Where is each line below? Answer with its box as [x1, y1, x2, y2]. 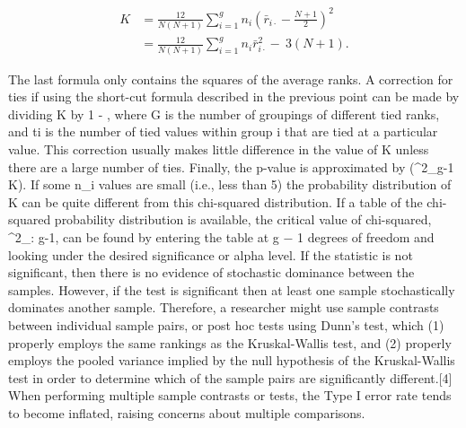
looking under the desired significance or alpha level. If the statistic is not [8, 245, 413, 264]
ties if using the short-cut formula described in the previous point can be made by [8, 87, 460, 106]
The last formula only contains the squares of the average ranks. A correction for [8, 69, 453, 88]
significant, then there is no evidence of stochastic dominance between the [8, 263, 415, 282]
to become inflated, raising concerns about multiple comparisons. [8, 403, 365, 422]
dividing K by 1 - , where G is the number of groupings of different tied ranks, [8, 104, 440, 123]
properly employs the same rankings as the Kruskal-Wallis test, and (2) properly [8, 333, 452, 352]
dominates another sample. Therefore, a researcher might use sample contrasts [8, 298, 439, 317]
